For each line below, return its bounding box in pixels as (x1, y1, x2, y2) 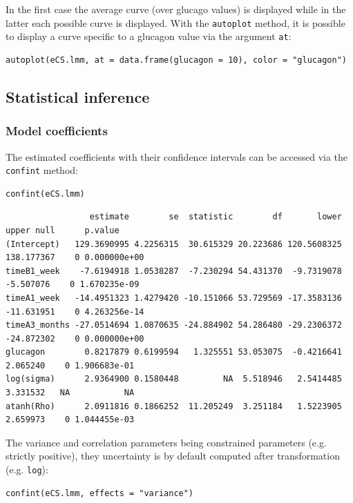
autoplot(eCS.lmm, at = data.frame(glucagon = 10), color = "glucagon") (6, 55, 347, 65)
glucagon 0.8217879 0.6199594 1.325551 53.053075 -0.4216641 (6, 347, 342, 357)
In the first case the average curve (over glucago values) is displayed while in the (6, 2, 346, 16)
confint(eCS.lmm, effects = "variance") (6, 488, 194, 498)
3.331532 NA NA (6, 388, 135, 398)
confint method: (6, 163, 78, 177)
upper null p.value (6, 225, 120, 235)
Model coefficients (6, 122, 108, 139)
